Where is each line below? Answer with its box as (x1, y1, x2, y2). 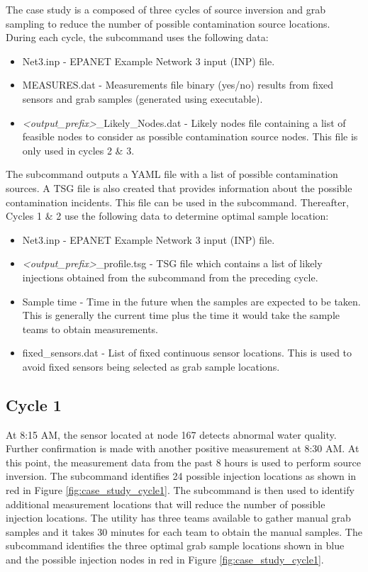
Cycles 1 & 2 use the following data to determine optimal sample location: (6, 208, 329, 223)
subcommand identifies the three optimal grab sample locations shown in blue (6, 538, 345, 553)
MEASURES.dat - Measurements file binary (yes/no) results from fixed (22, 77, 334, 92)
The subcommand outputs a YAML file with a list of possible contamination (6, 167, 338, 181)
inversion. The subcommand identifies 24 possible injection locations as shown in (6, 469, 357, 483)
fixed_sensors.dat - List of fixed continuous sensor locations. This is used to (22, 345, 352, 360)
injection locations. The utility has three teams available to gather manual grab (6, 510, 351, 525)
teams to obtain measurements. (22, 321, 158, 336)
